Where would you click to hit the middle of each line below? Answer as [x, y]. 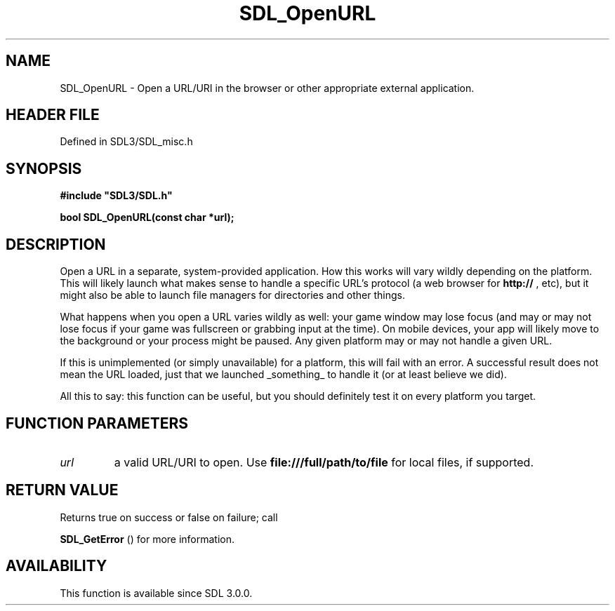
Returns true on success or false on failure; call [169, 517]
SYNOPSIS [44, 168]
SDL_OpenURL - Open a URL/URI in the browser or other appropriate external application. [267, 88]
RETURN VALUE [62, 490]
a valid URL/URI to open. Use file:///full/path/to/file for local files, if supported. [324, 462]
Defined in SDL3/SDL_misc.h [126, 142]
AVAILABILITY [57, 566]
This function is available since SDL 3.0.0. [156, 593]
